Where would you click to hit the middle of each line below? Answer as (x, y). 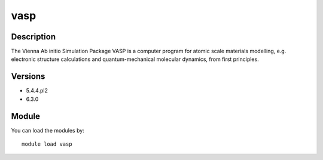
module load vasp (47, 144)
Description (33, 37)
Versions (28, 77)
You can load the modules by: (48, 130)
